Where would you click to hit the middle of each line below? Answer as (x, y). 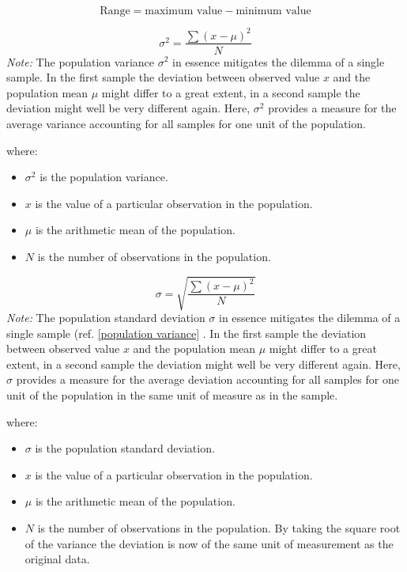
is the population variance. (104, 177)
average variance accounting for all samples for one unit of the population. (186, 123)
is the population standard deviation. (125, 448)
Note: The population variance (81, 61)
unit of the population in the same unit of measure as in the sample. (172, 395)
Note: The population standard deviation (106, 318)
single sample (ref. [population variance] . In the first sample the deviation (187, 333)
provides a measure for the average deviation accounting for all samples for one (207, 379)
